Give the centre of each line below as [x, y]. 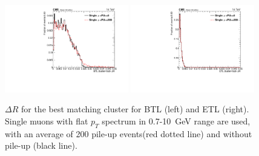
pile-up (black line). [41, 145]
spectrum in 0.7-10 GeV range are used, [176, 121]
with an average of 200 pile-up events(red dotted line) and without [129, 133]
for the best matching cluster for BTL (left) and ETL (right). [135, 109]
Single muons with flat [47, 121]
